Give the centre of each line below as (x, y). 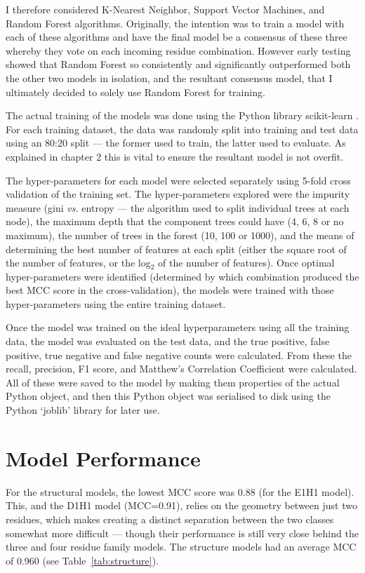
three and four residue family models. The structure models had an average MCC (181, 547)
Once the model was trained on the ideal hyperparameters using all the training (178, 327)
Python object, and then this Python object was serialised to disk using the (168, 396)
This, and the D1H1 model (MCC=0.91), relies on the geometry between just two (181, 505)
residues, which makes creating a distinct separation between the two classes (170, 519)
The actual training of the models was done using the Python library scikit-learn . (182, 115)
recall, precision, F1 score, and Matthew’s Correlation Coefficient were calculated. (181, 369)
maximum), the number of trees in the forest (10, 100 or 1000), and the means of (180, 235)
